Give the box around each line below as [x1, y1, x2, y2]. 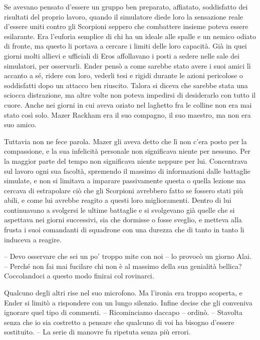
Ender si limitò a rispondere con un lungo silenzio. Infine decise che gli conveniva [4, 297, 252, 307]
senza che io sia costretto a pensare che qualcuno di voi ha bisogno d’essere [4, 316, 234, 327]
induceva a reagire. [4, 234, 62, 244]
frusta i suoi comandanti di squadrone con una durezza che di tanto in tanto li [4, 224, 244, 235]
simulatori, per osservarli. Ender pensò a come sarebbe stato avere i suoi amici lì [4, 60, 251, 71]
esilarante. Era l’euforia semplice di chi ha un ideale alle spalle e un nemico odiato [4, 31, 256, 41]
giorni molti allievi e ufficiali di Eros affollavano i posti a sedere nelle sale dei [4, 50, 239, 61]
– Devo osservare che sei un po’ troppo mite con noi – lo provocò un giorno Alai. [4, 251, 251, 261]
